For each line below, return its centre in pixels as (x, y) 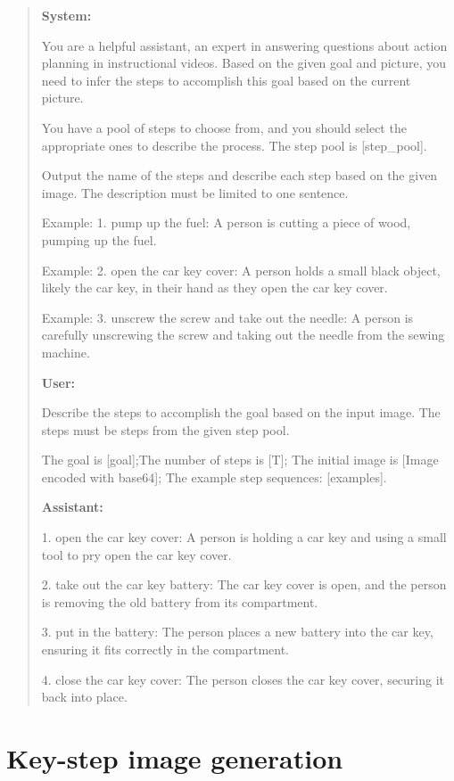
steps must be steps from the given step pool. (165, 429)
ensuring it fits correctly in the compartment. (165, 649)
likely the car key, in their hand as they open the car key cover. (215, 288)
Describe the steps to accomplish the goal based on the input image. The (241, 412)
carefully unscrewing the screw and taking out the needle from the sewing (243, 335)
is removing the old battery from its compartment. (180, 601)
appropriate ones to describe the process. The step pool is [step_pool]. (234, 145)
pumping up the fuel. (99, 239)
